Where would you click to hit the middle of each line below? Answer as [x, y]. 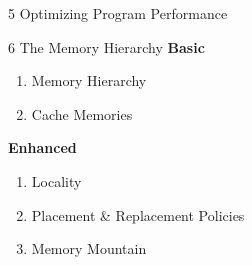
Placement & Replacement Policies [138, 214]
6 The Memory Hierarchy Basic [106, 46]
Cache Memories [82, 113]
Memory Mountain [89, 248]
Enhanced [42, 147]
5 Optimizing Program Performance [118, 13]
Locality [56, 180]
